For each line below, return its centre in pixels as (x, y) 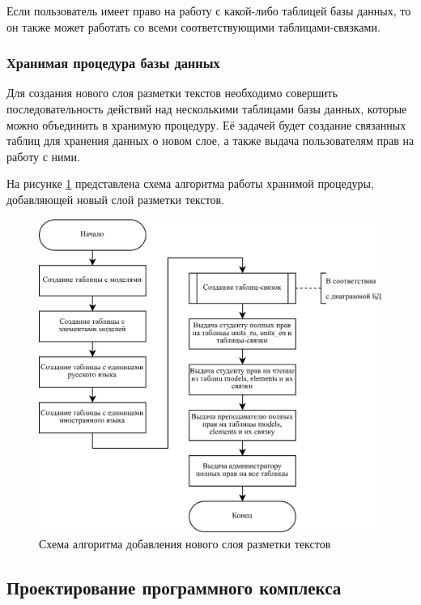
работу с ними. (43, 156)
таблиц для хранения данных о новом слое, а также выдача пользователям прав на (210, 141)
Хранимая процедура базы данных (113, 63)
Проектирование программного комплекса (174, 588)
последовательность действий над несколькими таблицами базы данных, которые (207, 109)
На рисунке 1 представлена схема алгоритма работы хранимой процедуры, (190, 183)
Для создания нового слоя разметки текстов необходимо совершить (172, 93)
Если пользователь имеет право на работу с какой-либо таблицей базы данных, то (209, 11)
